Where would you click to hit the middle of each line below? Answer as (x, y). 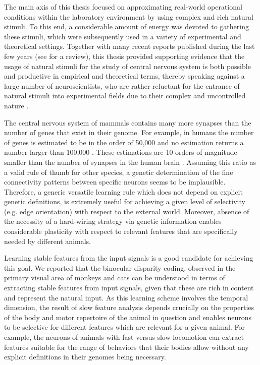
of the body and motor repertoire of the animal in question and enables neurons (128, 317)
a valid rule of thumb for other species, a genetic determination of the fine (119, 172)
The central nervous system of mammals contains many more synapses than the (128, 122)
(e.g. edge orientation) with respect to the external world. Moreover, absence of (127, 211)
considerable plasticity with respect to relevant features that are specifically (121, 231)
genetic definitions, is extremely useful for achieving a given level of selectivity (125, 201)
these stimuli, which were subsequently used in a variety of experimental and (123, 36)
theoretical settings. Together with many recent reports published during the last (129, 46)
